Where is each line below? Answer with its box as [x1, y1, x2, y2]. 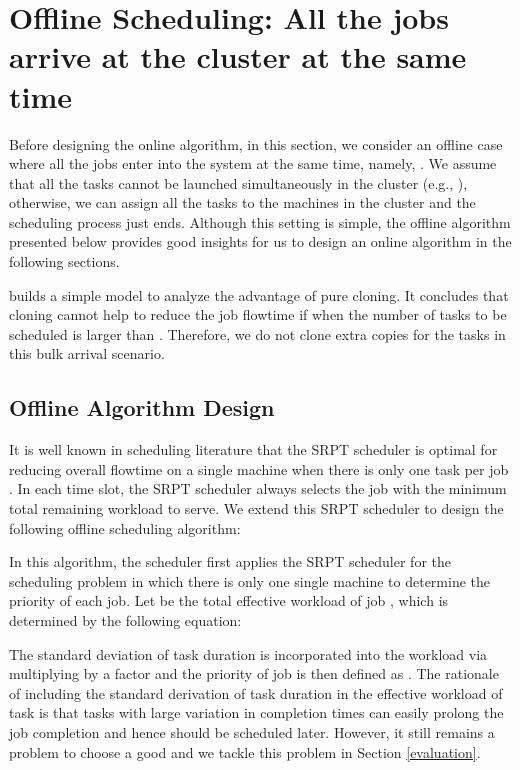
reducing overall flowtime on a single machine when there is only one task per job [9, 458, 509, 479]
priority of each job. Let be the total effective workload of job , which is [9, 590, 449, 611]
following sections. [9, 251, 120, 272]
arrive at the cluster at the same [9, 36, 467, 77]
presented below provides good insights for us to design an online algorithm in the [9, 231, 512, 252]
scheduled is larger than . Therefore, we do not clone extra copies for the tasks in [9, 323, 506, 344]
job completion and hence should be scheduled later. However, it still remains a [9, 721, 495, 742]
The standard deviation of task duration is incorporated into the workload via [9, 643, 488, 664]
